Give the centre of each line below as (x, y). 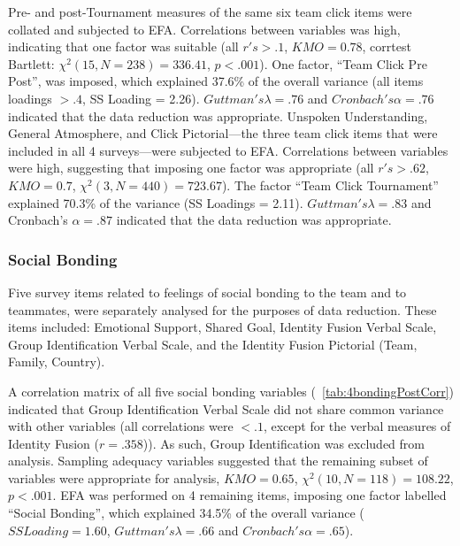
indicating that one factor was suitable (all (123, 46)
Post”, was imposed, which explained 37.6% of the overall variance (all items (216, 81)
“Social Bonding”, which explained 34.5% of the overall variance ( (186, 513)
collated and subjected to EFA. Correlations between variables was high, (204, 29)
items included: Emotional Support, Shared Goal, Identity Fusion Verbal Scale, (222, 327)
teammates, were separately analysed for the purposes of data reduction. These (222, 309)
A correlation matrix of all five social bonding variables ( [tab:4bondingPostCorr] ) (231, 391)
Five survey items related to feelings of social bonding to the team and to (207, 292)
